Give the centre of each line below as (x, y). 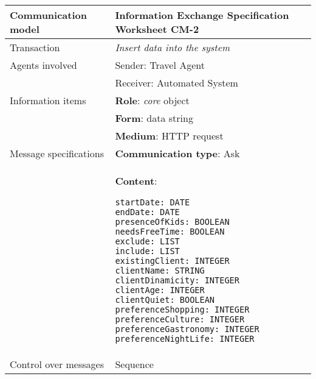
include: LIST (147, 251)
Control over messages (57, 364)
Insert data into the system (173, 47)
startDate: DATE (153, 202)
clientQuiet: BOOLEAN (165, 300)
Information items (48, 100)
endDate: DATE (147, 212)
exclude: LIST (147, 241)
